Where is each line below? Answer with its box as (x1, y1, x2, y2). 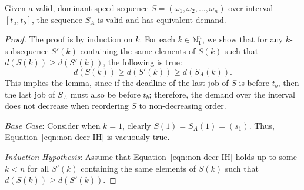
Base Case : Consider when (5, 119, 101, 131)
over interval (228, 2, 273, 14)
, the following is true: (103, 56, 182, 68)
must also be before (70, 88, 141, 100)
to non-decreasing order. (139, 99, 226, 112)
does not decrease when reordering (5, 99, 129, 112)
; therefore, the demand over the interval (149, 88, 295, 100)
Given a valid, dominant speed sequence (5, 2, 149, 14)
